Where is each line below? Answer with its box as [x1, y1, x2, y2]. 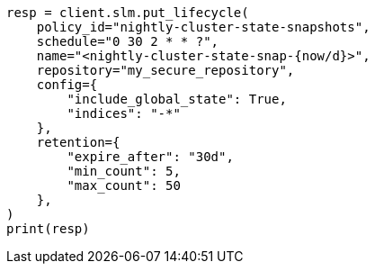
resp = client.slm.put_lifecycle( [6, 5, 249, 20]
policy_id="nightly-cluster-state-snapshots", [36, 20, 371, 34]
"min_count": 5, [67, 164, 181, 178]
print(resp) [6, 221, 90, 236]
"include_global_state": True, [67, 92, 287, 106]
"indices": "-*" [67, 106, 181, 121]
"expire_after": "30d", [67, 149, 234, 164]
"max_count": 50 [67, 178, 181, 193]
